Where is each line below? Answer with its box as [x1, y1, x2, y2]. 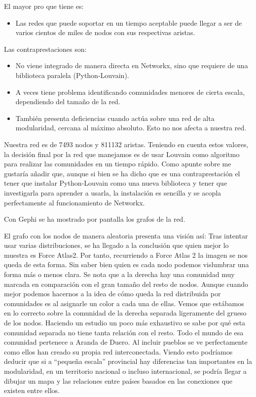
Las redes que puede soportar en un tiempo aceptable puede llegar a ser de [15, 17, 242, 28]
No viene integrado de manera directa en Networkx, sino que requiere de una [15, 60, 248, 71]
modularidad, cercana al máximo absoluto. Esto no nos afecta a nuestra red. [15, 122, 247, 133]
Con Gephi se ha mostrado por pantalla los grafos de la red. [4, 214, 185, 224]
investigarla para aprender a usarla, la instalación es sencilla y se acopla [4, 187, 221, 198]
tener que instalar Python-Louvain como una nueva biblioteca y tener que [4, 178, 227, 188]
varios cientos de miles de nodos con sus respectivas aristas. [15, 27, 195, 38]
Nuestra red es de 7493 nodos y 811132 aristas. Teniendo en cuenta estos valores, [4, 139, 249, 149]
